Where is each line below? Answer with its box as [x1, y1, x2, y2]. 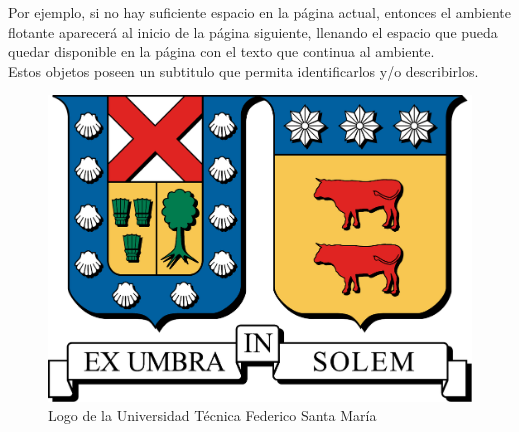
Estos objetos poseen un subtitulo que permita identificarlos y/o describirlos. [8, 60, 479, 81]
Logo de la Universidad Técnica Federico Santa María [48, 405, 377, 426]
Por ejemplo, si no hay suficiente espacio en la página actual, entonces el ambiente [8, 2, 511, 22]
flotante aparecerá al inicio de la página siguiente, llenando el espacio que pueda [8, 21, 498, 42]
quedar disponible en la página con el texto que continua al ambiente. [8, 41, 435, 62]
